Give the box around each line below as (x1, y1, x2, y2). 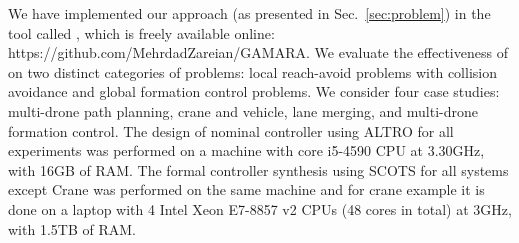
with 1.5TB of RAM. (8, 218, 136, 239)
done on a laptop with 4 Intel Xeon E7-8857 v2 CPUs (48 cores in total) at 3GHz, (8, 198, 512, 219)
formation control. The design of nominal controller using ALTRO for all (8, 120, 454, 141)
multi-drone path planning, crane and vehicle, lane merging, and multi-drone (8, 100, 478, 121)
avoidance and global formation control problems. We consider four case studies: (8, 81, 500, 102)
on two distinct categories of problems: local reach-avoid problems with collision (8, 61, 497, 82)
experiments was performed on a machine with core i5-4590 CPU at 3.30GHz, (8, 140, 485, 161)
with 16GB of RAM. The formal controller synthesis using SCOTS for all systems (8, 159, 509, 180)
